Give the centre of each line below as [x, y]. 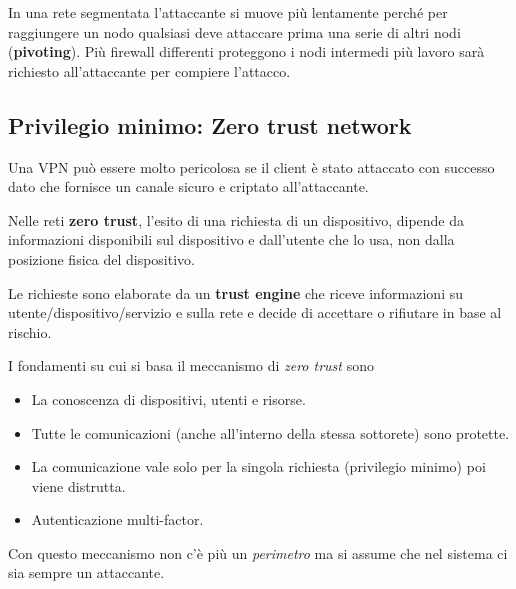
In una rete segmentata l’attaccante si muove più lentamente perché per [228, 12]
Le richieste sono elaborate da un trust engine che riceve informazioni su [235, 292]
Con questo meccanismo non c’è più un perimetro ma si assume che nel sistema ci [258, 552]
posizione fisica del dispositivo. [101, 258]
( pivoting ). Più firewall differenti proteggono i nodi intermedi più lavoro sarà [246, 51]
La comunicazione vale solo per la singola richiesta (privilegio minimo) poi [258, 466]
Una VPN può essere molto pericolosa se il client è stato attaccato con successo [251, 166]
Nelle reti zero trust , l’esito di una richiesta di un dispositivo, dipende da [236, 219]
